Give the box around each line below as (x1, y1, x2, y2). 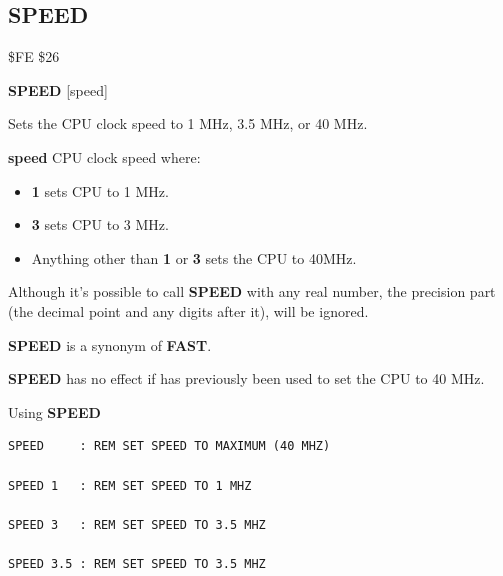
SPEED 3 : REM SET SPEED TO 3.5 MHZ (8, 517, 266, 532)
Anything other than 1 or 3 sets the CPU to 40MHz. (31, 247, 357, 268)
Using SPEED (8, 401, 101, 422)
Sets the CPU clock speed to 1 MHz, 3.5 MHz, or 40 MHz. (8, 113, 368, 134)
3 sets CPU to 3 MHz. (31, 214, 169, 235)
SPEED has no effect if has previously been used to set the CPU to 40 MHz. (8, 368, 485, 389)
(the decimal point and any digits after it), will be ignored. (8, 300, 369, 321)
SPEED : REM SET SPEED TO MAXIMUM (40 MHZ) (8, 439, 331, 454)
